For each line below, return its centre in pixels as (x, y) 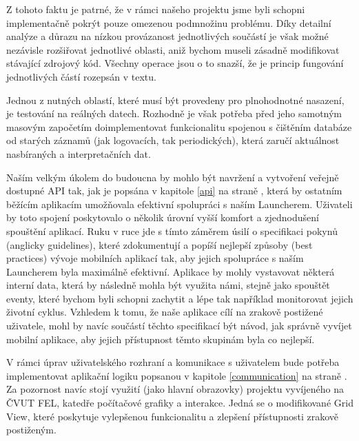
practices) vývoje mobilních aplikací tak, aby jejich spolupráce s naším (155, 258)
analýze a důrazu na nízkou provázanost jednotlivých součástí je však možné (167, 36)
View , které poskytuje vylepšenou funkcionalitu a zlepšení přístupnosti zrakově (172, 416)
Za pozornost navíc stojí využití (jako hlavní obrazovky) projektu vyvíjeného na (175, 389)
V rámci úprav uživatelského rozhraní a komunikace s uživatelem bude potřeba (173, 362)
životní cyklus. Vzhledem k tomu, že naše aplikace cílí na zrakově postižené (165, 312)
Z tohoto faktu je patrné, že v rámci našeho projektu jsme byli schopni (156, 9)
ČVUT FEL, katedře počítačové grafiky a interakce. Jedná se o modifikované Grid (180, 403)
